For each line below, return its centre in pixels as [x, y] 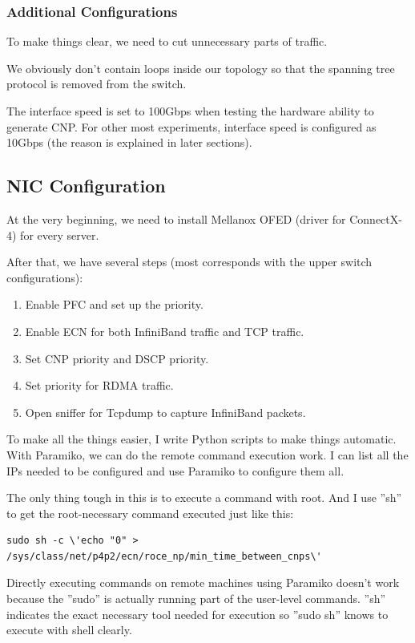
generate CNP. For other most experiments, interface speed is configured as [191, 126]
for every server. [60, 235]
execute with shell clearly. [69, 630]
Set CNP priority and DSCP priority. [117, 358]
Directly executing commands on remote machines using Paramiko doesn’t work [203, 582]
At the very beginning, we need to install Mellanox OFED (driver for [176, 218]
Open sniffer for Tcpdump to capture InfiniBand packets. [165, 412]
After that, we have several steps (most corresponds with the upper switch [189, 262]
